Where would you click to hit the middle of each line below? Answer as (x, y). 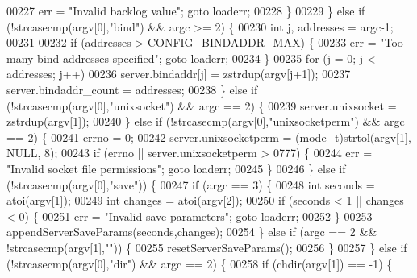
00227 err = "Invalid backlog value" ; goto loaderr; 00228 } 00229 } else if (186, 10)
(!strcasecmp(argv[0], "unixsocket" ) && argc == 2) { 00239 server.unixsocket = (202, 105)
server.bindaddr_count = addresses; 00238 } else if (132, 89)
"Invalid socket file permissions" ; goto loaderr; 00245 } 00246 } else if (176, 168)
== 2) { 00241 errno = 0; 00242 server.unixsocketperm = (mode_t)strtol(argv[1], (209, 137)
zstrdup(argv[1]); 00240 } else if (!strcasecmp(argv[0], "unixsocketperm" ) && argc (206, 121)
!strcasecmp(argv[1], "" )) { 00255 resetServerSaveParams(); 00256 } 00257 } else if (207, 247)
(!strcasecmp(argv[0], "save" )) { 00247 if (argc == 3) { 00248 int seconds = (191, 184)
